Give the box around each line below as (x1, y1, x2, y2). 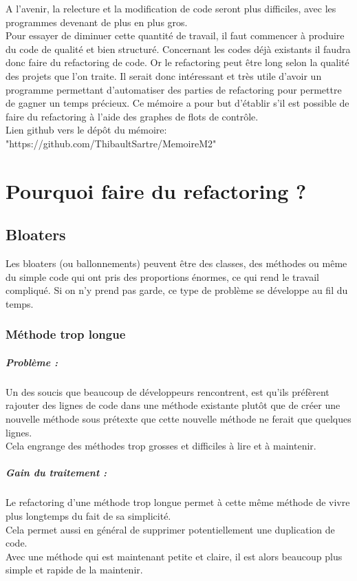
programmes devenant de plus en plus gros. (6, 14, 188, 29)
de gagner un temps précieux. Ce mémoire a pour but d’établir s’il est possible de (6, 96, 349, 110)
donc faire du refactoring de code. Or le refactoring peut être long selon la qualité (6, 55, 349, 70)
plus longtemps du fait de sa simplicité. (6, 509, 171, 523)
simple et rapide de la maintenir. (6, 562, 143, 577)
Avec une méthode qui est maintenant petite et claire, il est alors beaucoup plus (6, 549, 343, 563)
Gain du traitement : (6, 465, 107, 480)
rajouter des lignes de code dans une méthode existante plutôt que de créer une (6, 398, 340, 412)
